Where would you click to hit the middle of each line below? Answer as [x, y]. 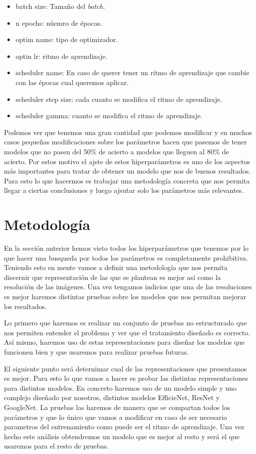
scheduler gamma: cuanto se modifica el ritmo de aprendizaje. [109, 115]
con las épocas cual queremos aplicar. [72, 82]
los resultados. [25, 306]
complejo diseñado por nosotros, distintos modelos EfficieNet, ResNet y [112, 397]
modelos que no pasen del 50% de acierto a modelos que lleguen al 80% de [117, 151]
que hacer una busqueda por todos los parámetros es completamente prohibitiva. [126, 257]
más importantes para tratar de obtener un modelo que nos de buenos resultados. [128, 171]
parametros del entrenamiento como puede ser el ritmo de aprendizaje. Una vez [124, 427]
